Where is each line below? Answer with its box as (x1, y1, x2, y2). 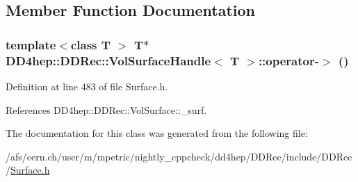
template (6, 35, 56, 53)
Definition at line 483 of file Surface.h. (6, 78, 168, 93)
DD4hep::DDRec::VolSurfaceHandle (6, 51, 211, 69)
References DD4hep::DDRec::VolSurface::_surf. (6, 102, 207, 117)
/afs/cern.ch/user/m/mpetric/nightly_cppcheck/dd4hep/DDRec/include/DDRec (6, 149, 352, 163)
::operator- (258, 51, 319, 69)
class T (70, 35, 111, 53)
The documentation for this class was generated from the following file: (6, 126, 308, 140)
